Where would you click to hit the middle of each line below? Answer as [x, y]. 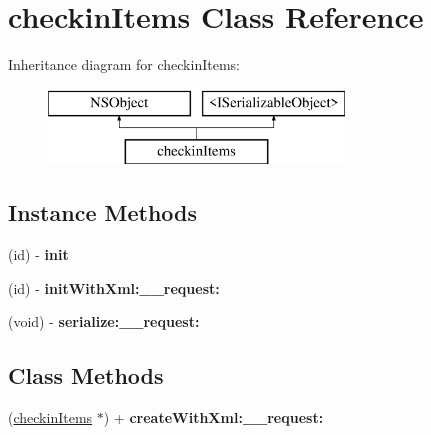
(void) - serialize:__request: [104, 321]
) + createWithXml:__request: [213, 417]
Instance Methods [102, 212]
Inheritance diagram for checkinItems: [124, 64]
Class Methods [86, 375]
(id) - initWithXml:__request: [114, 287]
